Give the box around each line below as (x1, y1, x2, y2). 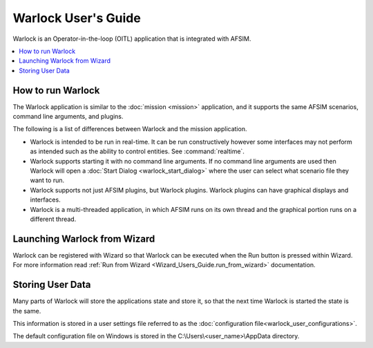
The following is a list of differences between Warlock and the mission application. (12, 125, 247, 133)
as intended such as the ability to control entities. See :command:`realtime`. (30, 147, 245, 155)
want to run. (30, 176, 65, 184)
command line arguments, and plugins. (12, 113, 124, 121)
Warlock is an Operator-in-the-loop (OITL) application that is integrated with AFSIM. (12, 35, 251, 43)
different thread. (30, 215, 77, 223)
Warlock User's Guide (12, 10, 141, 26)
